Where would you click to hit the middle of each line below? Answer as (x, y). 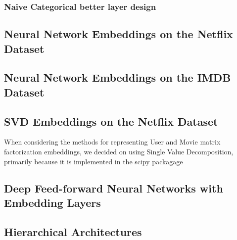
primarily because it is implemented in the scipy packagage (94, 161)
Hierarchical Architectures (73, 231)
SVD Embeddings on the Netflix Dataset (111, 121)
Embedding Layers (52, 202)
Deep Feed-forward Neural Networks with (114, 188)
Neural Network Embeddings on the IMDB (118, 77)
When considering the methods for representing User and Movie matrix (112, 142)
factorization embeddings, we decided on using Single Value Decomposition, (119, 151)
